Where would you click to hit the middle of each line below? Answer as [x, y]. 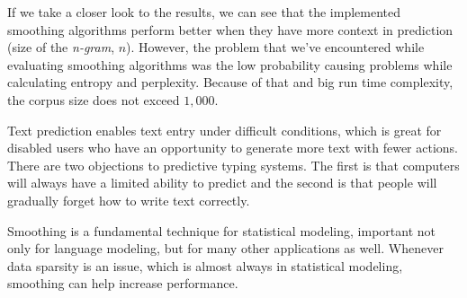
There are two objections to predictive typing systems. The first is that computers [233, 165]
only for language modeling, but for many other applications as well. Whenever [225, 248]
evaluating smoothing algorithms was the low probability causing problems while [230, 64]
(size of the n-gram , [61, 47]
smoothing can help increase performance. [123, 283]
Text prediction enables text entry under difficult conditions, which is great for [225, 130]
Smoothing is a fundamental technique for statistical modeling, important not [221, 230]
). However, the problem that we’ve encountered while [275, 47]
